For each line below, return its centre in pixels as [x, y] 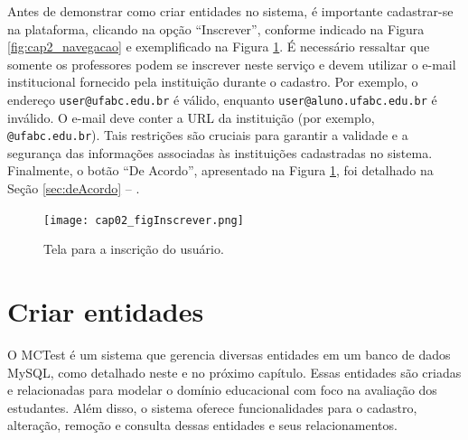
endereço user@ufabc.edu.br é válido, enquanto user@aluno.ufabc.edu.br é [222, 99]
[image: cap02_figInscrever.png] [144, 220]
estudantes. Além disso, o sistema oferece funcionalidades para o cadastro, [212, 407]
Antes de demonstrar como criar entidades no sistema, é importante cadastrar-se [230, 11]
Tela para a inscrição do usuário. [134, 249]
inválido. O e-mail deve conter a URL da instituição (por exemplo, [191, 117]
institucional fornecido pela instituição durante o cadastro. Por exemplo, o [213, 82]
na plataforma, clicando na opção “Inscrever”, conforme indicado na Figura [216, 28]
